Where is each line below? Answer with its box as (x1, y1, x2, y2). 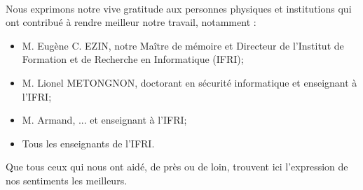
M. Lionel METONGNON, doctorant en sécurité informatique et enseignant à (22, 75, 357, 89)
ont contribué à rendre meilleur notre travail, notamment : (6, 15, 256, 29)
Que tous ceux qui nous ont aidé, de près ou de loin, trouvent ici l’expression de (6, 159, 348, 174)
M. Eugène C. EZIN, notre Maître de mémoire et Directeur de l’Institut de (22, 38, 344, 52)
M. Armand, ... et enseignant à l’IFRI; (22, 112, 187, 127)
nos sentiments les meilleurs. (6, 173, 128, 187)
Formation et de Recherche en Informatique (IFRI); (22, 52, 244, 66)
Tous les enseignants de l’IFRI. (22, 136, 155, 150)
